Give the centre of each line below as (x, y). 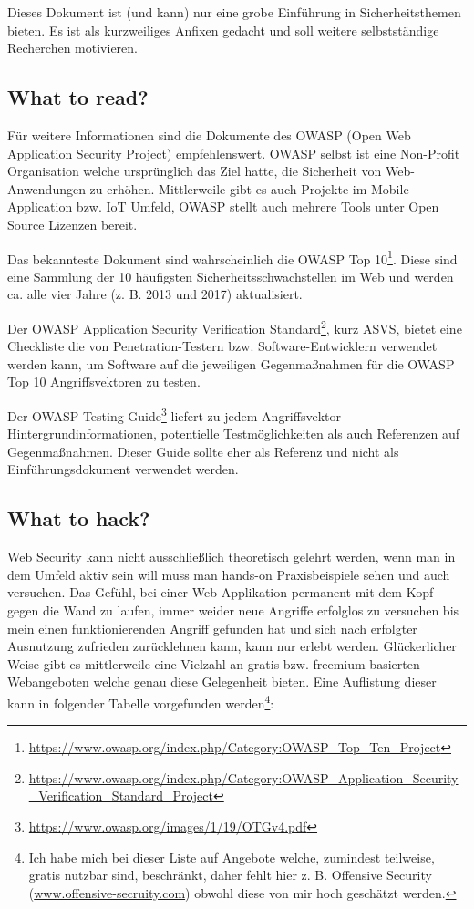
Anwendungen (46, 188)
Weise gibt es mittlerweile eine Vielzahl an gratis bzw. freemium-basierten (214, 663)
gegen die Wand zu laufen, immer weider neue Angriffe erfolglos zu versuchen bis (233, 610)
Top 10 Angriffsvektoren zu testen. (104, 382)
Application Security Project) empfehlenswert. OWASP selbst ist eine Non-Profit (234, 153)
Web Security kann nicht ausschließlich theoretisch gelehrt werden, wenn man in (232, 557)
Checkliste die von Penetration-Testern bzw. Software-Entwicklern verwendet (222, 346)
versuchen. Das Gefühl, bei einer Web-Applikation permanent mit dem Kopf (221, 592)
